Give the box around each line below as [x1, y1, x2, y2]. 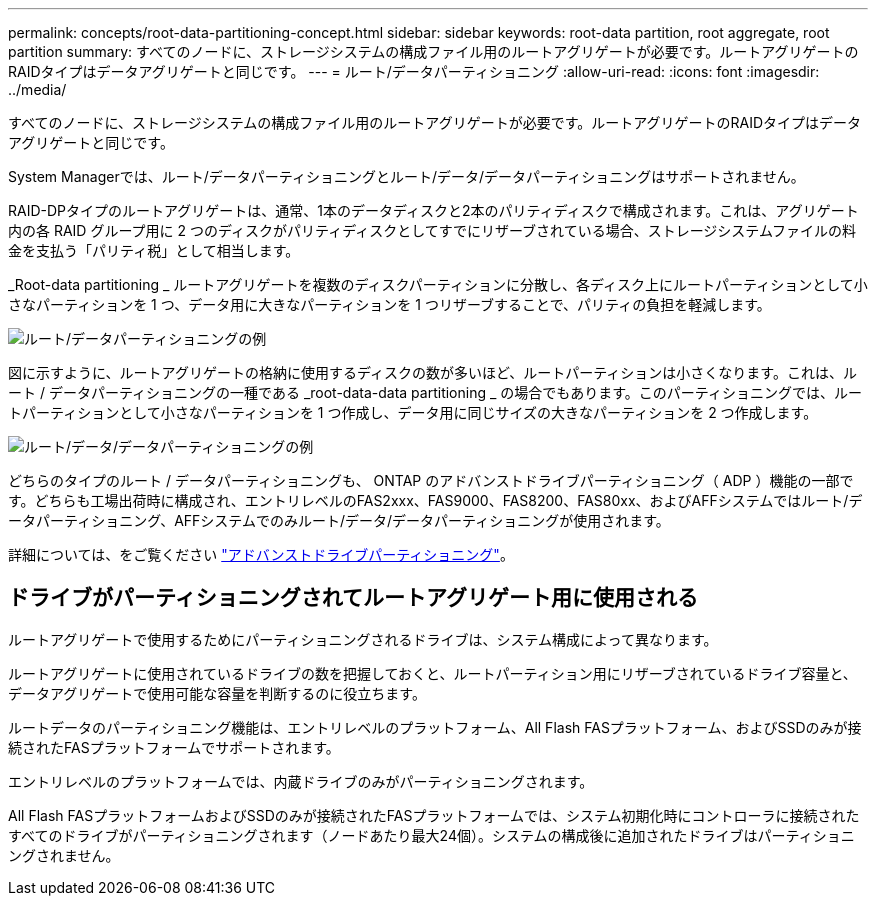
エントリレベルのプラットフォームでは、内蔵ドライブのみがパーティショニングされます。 [8, 772, 594, 790]
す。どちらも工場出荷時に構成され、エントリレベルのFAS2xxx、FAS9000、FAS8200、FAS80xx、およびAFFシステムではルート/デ [8, 492, 863, 509]
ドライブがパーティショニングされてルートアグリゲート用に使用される [8, 585, 699, 611]
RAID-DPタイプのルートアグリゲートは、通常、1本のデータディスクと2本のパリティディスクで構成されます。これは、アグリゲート [8, 202, 859, 219]
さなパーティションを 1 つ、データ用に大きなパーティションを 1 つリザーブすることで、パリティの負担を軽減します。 [8, 296, 771, 313]
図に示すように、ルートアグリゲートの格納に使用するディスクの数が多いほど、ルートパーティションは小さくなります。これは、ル [8, 364, 857, 381]
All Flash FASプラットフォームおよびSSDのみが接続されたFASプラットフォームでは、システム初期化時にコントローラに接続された [8, 806, 860, 824]
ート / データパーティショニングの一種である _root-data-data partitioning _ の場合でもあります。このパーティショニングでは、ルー [8, 384, 863, 401]
